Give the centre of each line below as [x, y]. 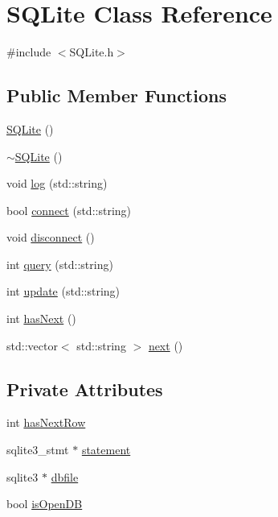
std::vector [32, 345]
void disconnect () [51, 237]
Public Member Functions [117, 95]
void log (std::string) [57, 183]
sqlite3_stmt [38, 450]
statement [106, 450]
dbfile [65, 476]
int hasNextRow [46, 422]
